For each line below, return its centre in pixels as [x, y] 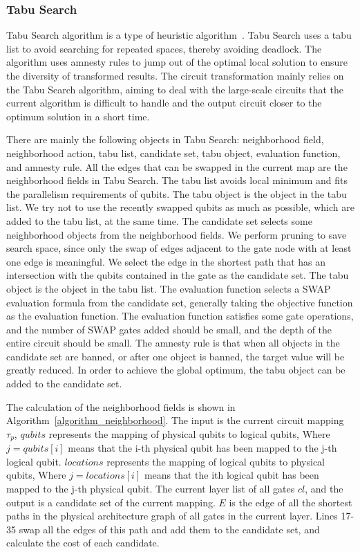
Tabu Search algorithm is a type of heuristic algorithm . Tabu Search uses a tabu [179, 35]
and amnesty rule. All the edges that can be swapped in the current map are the [177, 166]
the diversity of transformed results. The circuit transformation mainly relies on [175, 75]
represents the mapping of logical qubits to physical [216, 461]
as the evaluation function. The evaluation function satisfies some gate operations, [180, 316]
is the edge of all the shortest [291, 502]
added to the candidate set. [64, 384]
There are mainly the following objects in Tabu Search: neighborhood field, [165, 139]
